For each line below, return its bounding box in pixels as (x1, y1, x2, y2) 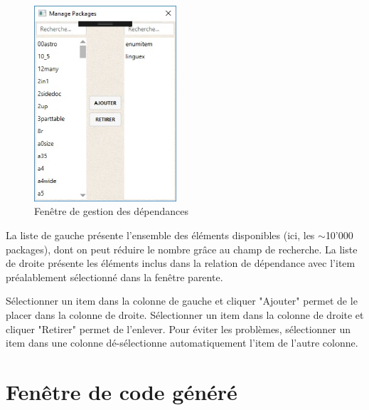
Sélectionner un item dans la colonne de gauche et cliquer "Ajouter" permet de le (6, 293, 358, 308)
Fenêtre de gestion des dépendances (34, 204, 189, 219)
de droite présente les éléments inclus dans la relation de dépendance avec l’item (6, 256, 355, 270)
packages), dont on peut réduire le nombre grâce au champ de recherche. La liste (6, 241, 358, 256)
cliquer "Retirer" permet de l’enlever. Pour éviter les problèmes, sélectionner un (6, 321, 351, 336)
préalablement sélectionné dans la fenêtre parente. (6, 269, 223, 284)
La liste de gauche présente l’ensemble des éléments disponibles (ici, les (6, 228, 315, 242)
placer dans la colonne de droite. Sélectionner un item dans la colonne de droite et (6, 307, 364, 322)
